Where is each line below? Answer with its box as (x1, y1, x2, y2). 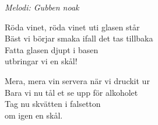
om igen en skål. (5, 109, 63, 121)
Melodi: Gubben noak (5, 1, 79, 13)
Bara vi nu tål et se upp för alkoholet (5, 86, 138, 98)
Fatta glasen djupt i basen (5, 43, 99, 55)
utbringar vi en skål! (5, 55, 78, 67)
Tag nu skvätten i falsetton (5, 98, 101, 110)
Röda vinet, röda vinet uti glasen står (5, 20, 140, 33)
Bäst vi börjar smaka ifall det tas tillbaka (5, 32, 153, 44)
